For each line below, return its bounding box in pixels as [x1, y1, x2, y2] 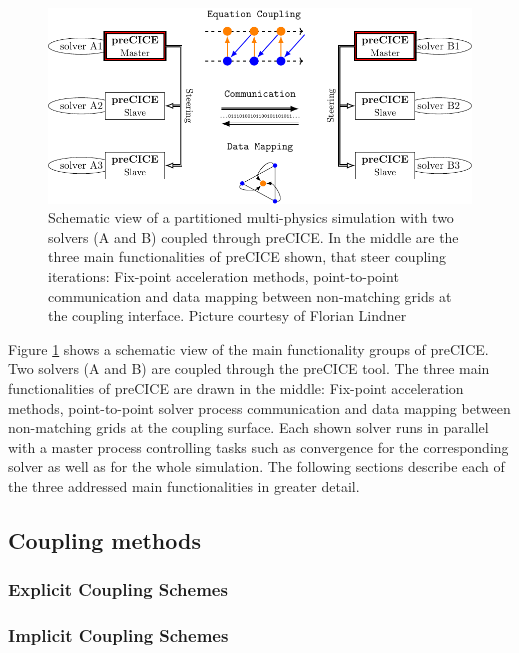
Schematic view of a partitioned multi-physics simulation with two [48, 207, 454, 228]
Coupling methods [8, 524, 201, 555]
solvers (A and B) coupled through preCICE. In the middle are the [48, 226, 459, 247]
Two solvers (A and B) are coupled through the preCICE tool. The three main [8, 358, 490, 379]
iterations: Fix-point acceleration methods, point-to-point [48, 265, 399, 286]
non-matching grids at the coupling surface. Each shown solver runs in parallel [8, 417, 489, 438]
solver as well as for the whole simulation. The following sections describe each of [8, 456, 505, 477]
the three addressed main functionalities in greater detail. [8, 475, 360, 496]
